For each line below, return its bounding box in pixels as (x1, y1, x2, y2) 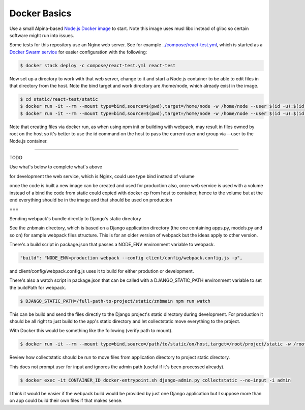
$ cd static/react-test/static (20, 97, 99, 102)
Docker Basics (9, 8, 72, 19)
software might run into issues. (9, 32, 74, 38)
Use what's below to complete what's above (9, 164, 103, 170)
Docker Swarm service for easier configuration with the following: (9, 49, 147, 55)
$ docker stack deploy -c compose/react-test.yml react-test (20, 63, 176, 68)
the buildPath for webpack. (9, 284, 66, 290)
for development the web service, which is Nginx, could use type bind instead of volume (9, 173, 195, 179)
